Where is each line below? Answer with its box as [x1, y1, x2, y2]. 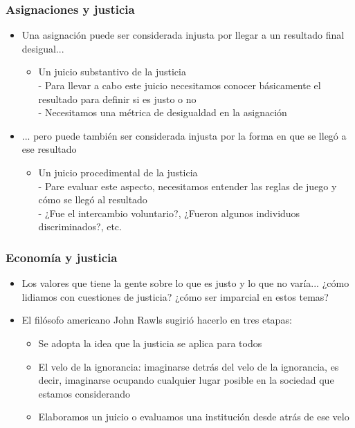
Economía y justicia [6, 248, 118, 266]
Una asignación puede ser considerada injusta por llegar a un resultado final [21, 28, 345, 42]
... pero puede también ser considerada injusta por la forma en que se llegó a [21, 128, 347, 142]
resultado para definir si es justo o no [38, 91, 197, 106]
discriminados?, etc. [38, 219, 122, 234]
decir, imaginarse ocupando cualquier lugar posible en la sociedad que [38, 373, 334, 387]
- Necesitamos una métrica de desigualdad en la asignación [38, 105, 287, 120]
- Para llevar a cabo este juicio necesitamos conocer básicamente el [38, 78, 321, 92]
